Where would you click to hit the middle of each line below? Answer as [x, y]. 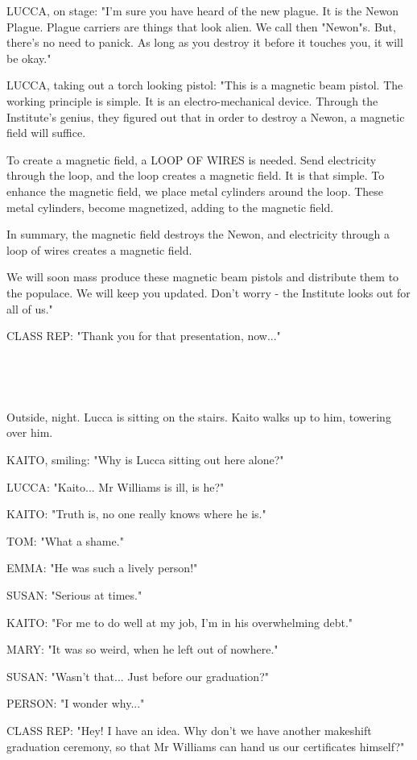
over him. [30, 432]
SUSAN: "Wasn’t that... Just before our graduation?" [138, 676]
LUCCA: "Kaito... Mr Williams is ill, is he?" [116, 486]
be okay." [29, 58]
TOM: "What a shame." [65, 540]
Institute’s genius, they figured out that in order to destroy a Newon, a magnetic [206, 116]
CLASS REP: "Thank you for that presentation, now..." [144, 336]
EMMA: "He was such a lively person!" [102, 568]
